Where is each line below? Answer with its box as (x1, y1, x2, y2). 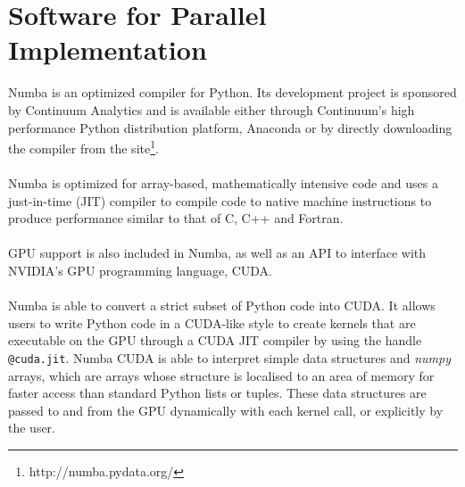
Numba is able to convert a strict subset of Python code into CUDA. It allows (8, 296, 436, 315)
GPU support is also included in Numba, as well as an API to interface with (8, 243, 427, 262)
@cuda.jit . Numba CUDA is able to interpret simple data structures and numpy (8, 348, 451, 367)
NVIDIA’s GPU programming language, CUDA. (8, 260, 273, 279)
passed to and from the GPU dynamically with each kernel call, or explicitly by (8, 400, 444, 419)
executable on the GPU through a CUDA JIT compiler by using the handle (8, 331, 422, 350)
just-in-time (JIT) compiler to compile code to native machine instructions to (8, 191, 432, 210)
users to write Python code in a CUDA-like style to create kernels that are (8, 313, 416, 332)
